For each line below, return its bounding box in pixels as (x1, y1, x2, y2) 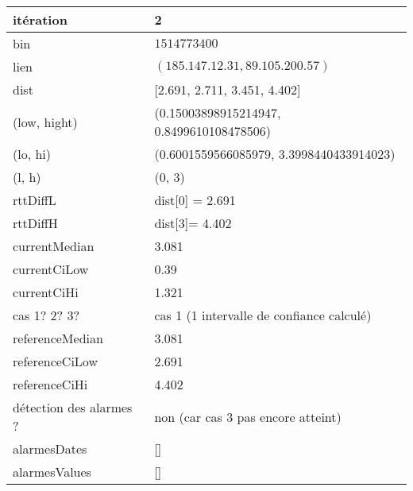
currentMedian (13, 237, 95, 255)
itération (13, 10, 68, 29)
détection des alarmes (13, 398, 133, 416)
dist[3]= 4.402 (154, 214, 232, 232)
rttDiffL (13, 191, 56, 209)
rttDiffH (13, 214, 58, 232)
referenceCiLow (13, 352, 98, 370)
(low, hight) (13, 112, 78, 131)
